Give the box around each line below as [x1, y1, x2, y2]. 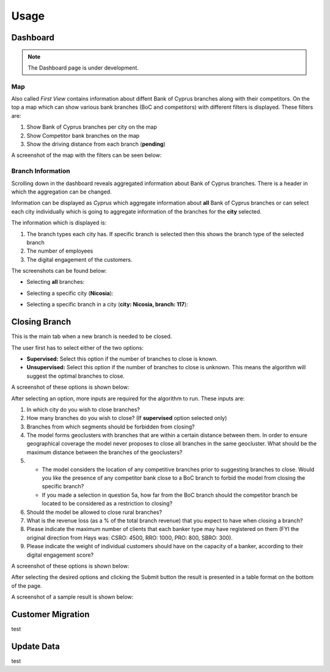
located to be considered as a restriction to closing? [42, 500, 173, 507]
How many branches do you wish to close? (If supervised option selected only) [26, 414, 227, 422]
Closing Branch [11, 317, 71, 327]
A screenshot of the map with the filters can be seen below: [11, 151, 162, 159]
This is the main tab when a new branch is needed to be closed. [11, 333, 172, 340]
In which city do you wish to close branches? [26, 406, 140, 413]
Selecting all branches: [26, 278, 85, 286]
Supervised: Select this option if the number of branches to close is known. [26, 355, 218, 363]
